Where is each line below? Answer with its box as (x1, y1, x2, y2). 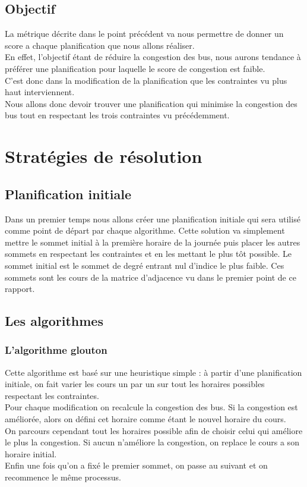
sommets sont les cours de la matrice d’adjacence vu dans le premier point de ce (5, 271, 296, 283)
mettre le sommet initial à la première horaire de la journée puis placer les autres (5, 235, 300, 248)
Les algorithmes (5, 312, 103, 330)
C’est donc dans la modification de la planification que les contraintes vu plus (5, 74, 287, 86)
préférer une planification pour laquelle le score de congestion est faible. (5, 62, 265, 74)
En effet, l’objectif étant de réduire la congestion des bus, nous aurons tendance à (5, 51, 301, 63)
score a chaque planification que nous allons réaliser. (5, 39, 195, 51)
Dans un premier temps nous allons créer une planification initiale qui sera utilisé (5, 212, 300, 225)
